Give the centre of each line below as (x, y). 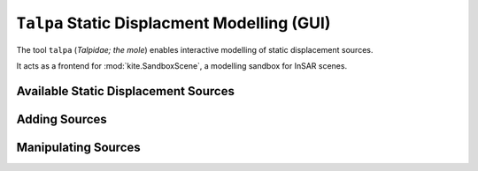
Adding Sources (62, 119)
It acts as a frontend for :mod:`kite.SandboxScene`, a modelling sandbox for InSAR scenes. (182, 65)
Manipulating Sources (78, 147)
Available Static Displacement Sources (125, 91)
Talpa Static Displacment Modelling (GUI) (173, 23)
